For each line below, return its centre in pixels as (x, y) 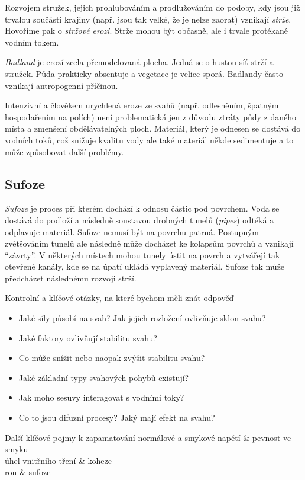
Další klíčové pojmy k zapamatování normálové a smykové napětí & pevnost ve (148, 437)
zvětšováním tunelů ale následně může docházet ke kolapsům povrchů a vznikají (149, 243)
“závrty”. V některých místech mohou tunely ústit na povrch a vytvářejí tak (142, 255)
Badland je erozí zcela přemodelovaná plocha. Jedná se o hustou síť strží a (139, 62)
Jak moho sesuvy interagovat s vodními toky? (101, 397)
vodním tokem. (32, 42)
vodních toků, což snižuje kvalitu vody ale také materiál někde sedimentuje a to (149, 140)
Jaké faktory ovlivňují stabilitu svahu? (88, 337)
